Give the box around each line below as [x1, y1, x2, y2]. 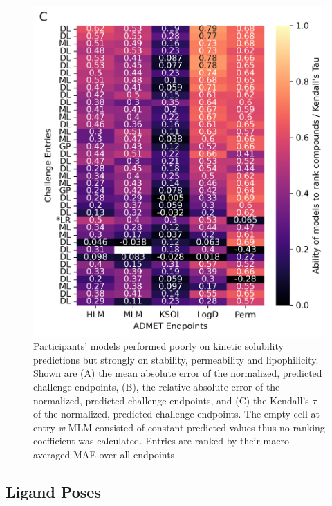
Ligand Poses [6, 481, 101, 503]
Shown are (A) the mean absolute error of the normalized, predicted [33, 366, 322, 380]
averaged [33, 447, 71, 462]
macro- [263, 433, 293, 448]
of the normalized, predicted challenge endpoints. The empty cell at [33, 406, 320, 421]
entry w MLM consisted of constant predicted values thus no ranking [33, 420, 325, 434]
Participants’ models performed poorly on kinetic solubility [33, 339, 284, 353]
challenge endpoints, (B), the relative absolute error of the [33, 379, 280, 394]
